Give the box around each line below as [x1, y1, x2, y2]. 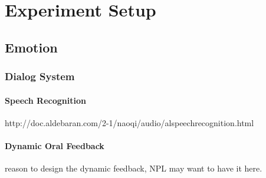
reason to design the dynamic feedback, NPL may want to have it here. [5, 162, 262, 174]
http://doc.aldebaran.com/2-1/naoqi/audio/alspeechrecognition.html [5, 116, 254, 128]
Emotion [5, 38, 58, 56]
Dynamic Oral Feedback [5, 139, 104, 151]
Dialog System [5, 69, 75, 84]
